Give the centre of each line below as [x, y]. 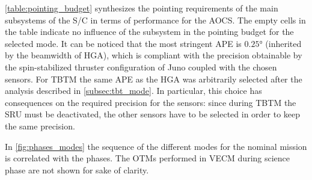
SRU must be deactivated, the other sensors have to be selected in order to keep [153, 114]
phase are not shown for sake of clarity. [77, 169]
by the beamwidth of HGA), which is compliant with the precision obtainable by [154, 55]
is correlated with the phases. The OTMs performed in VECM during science [148, 158]
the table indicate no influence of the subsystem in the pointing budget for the [149, 32]
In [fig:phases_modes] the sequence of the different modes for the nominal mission [156, 146]
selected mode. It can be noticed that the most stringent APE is [123, 43]
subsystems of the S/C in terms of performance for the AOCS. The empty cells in [155, 20]
